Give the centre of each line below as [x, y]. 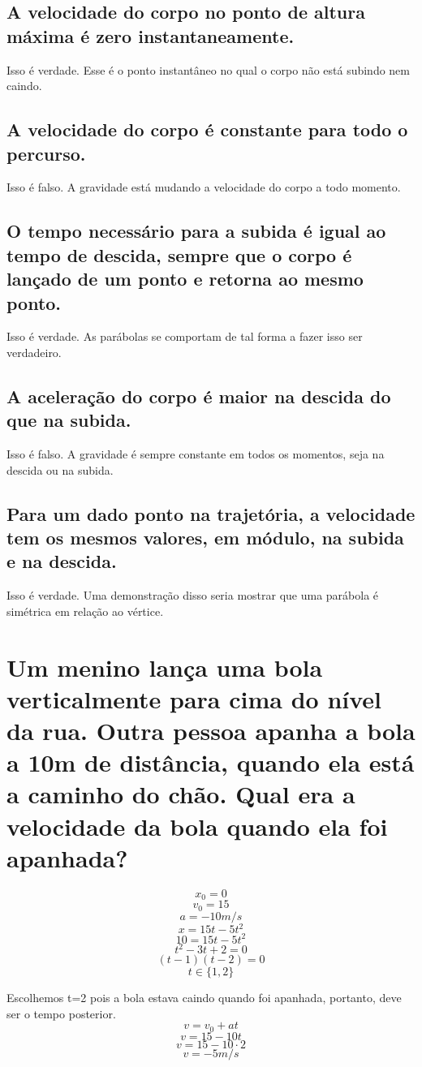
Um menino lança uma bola [165, 667]
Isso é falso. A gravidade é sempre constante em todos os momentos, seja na [196, 454]
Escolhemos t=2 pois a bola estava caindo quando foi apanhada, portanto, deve [204, 998]
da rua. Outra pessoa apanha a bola [211, 731]
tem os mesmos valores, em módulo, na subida [205, 538]
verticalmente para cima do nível [194, 698]
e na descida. [62, 561]
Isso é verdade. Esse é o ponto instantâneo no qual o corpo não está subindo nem [208, 69]
